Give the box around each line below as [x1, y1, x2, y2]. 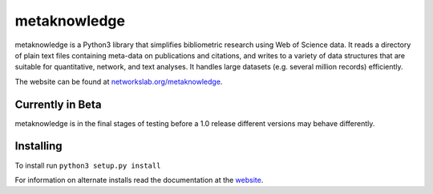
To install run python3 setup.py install [14, 160, 161, 170]
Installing [14, 140, 63, 153]
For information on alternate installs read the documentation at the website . [14, 175, 264, 184]
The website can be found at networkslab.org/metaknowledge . [14, 77, 223, 86]
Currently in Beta [14, 97, 102, 111]
